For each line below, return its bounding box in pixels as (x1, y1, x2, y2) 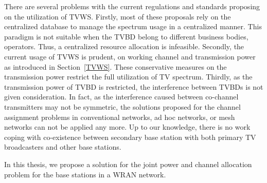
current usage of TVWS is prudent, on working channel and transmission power (4, 51, 256, 62)
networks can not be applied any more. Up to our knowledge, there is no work (4, 121, 251, 132)
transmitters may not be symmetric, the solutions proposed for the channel (4, 101, 241, 112)
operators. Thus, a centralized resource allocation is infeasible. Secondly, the (4, 41, 244, 52)
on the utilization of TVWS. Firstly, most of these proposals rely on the (4, 11, 231, 22)
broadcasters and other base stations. (4, 141, 121, 152)
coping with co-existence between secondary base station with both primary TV (4, 131, 256, 142)
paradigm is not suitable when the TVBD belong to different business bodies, (4, 31, 248, 42)
